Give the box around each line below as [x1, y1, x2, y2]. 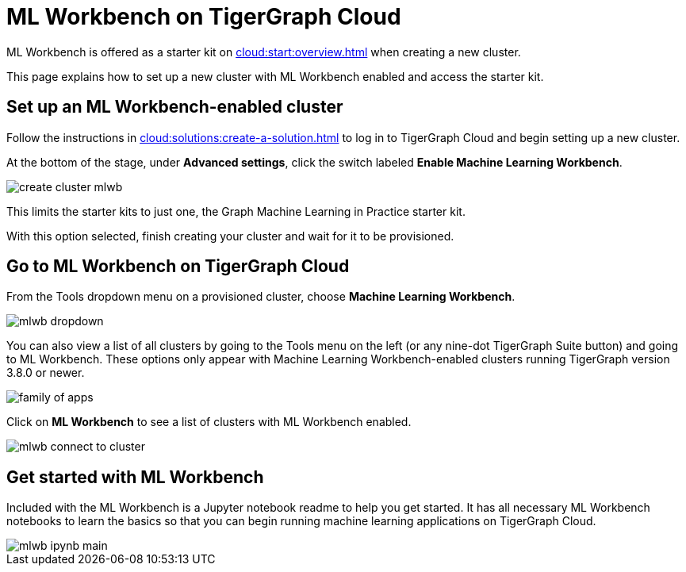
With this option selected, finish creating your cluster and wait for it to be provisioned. [6, 228, 454, 243]
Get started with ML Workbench [6, 466, 264, 487]
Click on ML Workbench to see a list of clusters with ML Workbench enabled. [6, 415, 412, 429]
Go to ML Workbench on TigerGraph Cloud [6, 256, 350, 277]
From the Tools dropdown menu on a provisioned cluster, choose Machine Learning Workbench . [6, 290, 515, 304]
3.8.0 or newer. [6, 366, 85, 380]
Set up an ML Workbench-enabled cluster [6, 97, 343, 117]
